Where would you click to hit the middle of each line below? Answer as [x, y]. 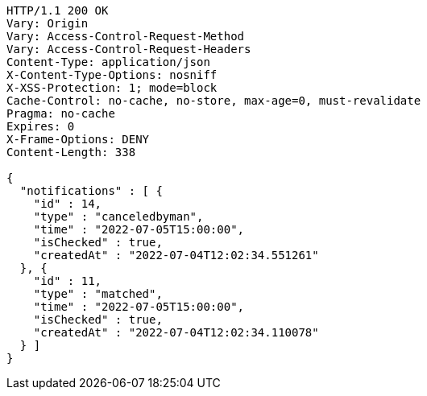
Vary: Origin [48, 23]
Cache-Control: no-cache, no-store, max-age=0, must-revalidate [214, 101]
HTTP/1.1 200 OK [58, 10]
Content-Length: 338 [71, 152]
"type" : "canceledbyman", [118, 217]
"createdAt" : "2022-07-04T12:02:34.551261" [176, 255]
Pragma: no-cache [61, 113]
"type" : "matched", [98, 294]
